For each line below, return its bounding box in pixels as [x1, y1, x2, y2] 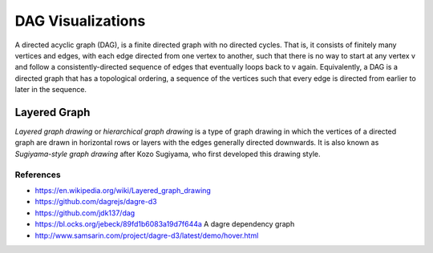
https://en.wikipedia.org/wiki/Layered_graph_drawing [34, 185, 212, 195]
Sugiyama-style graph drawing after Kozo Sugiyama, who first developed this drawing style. [14, 149, 321, 159]
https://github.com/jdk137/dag [34, 208, 136, 218]
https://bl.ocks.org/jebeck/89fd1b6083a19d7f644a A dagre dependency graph [34, 219, 295, 229]
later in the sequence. [14, 85, 87, 94]
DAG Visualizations [14, 12, 146, 30]
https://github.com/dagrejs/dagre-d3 [34, 197, 157, 207]
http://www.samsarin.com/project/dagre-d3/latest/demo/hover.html [34, 231, 259, 240]
